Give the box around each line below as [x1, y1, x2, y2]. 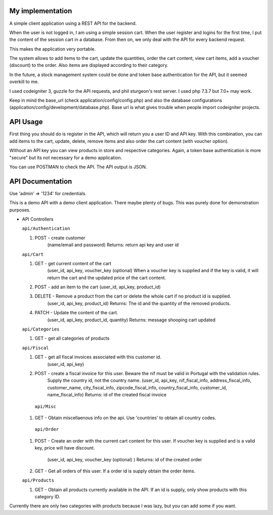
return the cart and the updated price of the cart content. [47, 274, 166, 281]
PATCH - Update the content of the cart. [34, 310, 118, 316]
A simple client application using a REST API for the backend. [9, 20, 137, 26]
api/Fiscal [22, 345, 49, 351]
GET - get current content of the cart [34, 260, 111, 266]
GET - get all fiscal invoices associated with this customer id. [34, 354, 162, 360]
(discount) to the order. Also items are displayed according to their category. [9, 62, 169, 68]
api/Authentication [22, 226, 70, 232]
